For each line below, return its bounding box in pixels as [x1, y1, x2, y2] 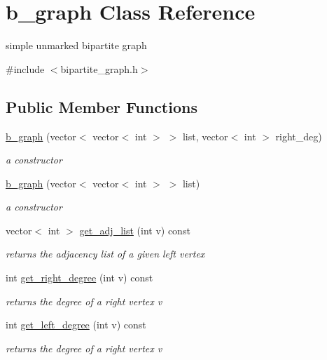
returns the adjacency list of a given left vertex [6, 246, 205, 261]
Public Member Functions [6, 95, 197, 117]
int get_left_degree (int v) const [6, 317, 146, 332]
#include [6, 61, 45, 76]
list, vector [182, 128, 228, 143]
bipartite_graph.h [60, 61, 138, 76]
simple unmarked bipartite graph [6, 38, 147, 53]
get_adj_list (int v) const [79, 222, 190, 237]
